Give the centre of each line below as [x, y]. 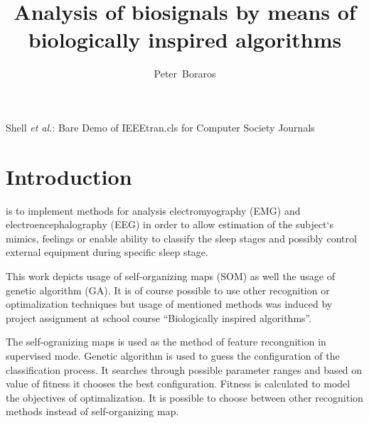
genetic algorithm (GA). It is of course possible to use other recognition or [168, 290]
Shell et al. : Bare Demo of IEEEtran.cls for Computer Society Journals [160, 127]
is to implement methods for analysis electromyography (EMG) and [153, 210]
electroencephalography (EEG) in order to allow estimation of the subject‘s [170, 224]
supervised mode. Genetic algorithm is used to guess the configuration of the [173, 355]
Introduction [69, 176]
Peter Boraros [185, 74]
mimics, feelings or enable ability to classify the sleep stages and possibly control [181, 238]
